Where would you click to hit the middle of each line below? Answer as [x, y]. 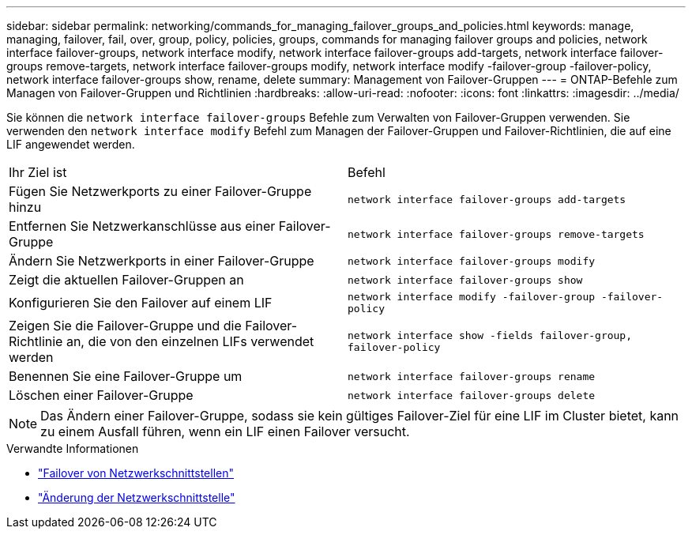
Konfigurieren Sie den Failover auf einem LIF [141, 303]
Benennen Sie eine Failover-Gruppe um [126, 376]
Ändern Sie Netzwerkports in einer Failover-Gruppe [162, 261]
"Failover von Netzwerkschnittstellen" [136, 473]
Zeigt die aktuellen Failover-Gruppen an [126, 280]
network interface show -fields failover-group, [490, 335]
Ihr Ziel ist [38, 172]
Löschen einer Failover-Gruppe [101, 395]
